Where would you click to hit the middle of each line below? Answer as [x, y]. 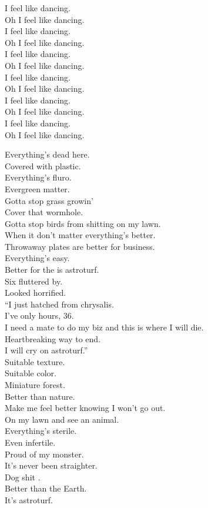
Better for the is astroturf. [52, 270]
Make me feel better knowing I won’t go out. [85, 408]
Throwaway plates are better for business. [80, 246]
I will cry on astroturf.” [46, 350]
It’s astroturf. [29, 499]
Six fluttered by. [34, 281]
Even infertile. [30, 442]
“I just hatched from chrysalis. [59, 304]
